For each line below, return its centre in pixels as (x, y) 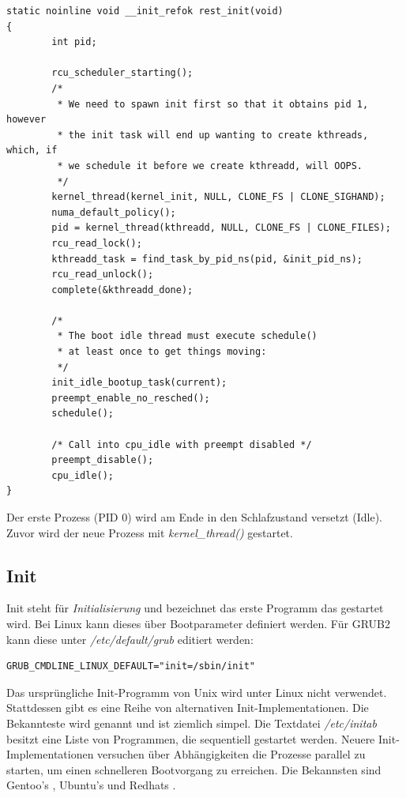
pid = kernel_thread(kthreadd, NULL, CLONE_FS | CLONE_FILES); (221, 228)
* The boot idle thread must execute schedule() (187, 336)
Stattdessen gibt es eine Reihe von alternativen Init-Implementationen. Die (188, 708)
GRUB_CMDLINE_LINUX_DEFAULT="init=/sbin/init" (131, 666)
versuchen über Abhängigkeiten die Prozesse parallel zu (231, 754)
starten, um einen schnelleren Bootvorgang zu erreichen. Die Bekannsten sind (194, 769)
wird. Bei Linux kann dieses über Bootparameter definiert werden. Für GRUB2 (198, 623)
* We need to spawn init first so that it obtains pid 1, (213, 104)
